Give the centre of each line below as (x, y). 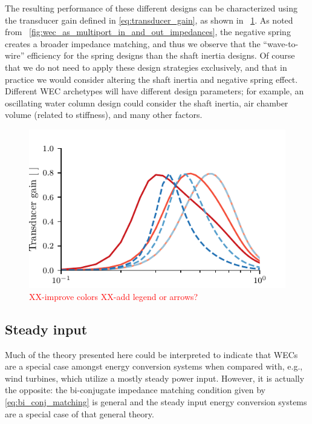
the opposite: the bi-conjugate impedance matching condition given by (135, 390)
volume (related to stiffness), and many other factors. (104, 115)
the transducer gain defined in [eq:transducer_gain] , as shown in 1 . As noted (149, 20)
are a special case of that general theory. (80, 413)
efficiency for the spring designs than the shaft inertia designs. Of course (161, 55)
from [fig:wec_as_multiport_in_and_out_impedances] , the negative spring (148, 32)
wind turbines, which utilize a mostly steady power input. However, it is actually (155, 378)
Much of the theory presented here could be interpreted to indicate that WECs (151, 354)
